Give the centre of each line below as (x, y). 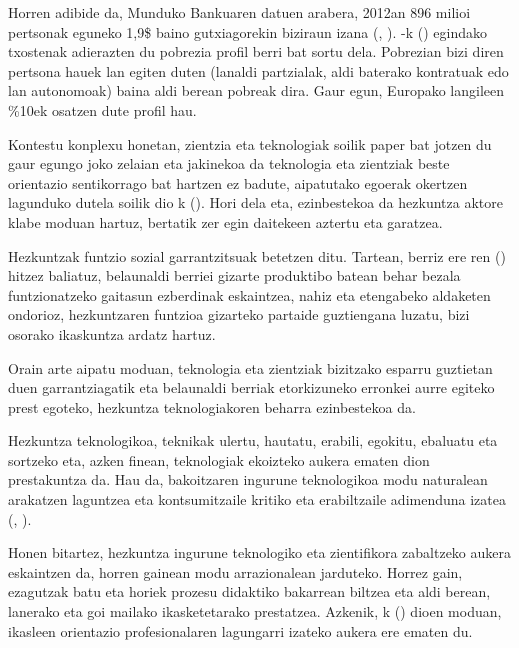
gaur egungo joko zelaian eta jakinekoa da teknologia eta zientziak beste (229, 163)
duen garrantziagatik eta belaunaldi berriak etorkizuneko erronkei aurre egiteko (251, 387)
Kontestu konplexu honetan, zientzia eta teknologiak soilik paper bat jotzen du (250, 143)
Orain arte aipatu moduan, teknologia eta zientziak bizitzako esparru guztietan (250, 367)
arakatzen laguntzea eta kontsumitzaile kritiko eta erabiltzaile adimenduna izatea (257, 499)
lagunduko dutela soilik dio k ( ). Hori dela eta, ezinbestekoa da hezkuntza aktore (255, 202)
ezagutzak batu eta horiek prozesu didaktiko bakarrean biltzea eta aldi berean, (249, 591)
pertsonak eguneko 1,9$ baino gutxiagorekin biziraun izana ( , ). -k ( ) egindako (247, 31)
